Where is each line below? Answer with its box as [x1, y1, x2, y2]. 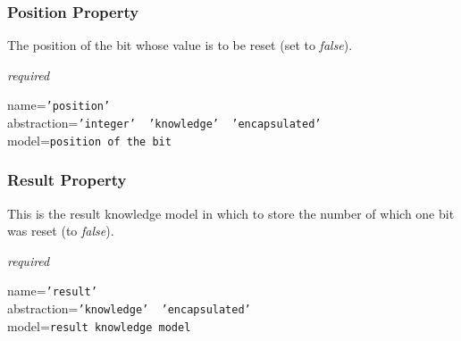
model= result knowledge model [7, 316, 191, 335]
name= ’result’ [7, 281, 97, 300]
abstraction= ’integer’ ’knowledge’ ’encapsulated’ [7, 113, 322, 132]
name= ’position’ [7, 96, 111, 114]
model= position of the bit [7, 130, 172, 149]
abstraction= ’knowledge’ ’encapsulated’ [7, 299, 251, 318]
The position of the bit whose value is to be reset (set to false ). [7, 36, 353, 54]
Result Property [7, 169, 127, 191]
